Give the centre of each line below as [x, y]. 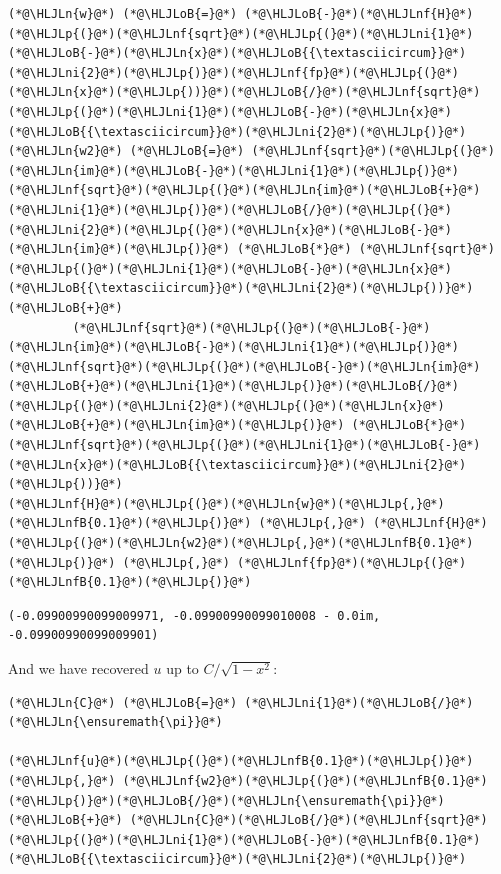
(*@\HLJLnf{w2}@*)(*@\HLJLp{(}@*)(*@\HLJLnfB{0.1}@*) [305, 780]
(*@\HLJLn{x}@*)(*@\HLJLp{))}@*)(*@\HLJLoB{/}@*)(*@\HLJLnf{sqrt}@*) [244, 92]
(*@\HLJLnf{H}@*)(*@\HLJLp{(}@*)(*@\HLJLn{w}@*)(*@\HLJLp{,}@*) [226, 503]
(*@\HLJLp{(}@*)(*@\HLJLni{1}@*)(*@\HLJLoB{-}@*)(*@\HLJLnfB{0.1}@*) [244, 839]
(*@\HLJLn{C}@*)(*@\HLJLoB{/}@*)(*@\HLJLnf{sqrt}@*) [308, 820]
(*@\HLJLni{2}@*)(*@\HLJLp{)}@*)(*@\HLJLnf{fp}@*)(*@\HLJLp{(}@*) [234, 72]
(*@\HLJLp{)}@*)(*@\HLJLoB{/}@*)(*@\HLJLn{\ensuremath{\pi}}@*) [226, 800]
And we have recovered [78, 668]
